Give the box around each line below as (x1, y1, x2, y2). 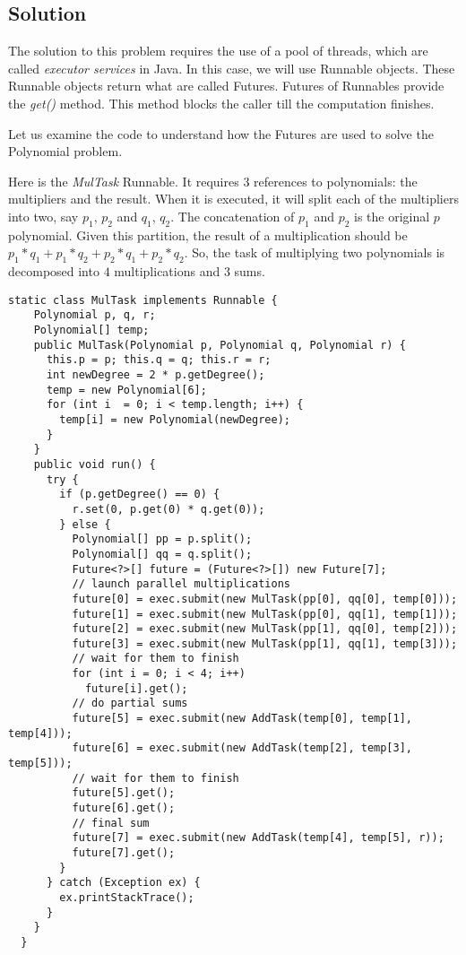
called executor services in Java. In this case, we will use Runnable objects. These (8, 58, 455, 77)
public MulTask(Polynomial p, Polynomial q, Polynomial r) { (33, 338, 406, 352)
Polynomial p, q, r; (33, 308, 156, 322)
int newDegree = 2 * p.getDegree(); (46, 369, 265, 382)
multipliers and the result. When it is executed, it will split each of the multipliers (8, 189, 459, 208)
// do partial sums (72, 697, 188, 710)
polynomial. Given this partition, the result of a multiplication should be (8, 225, 408, 244)
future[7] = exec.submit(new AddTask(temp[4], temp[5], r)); (72, 831, 444, 845)
